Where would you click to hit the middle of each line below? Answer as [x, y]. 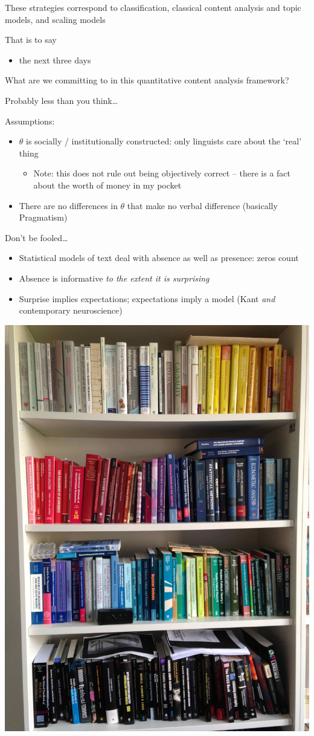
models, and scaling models [55, 19]
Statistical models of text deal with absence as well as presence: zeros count [159, 258]
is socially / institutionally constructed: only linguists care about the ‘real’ [164, 141]
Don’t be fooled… [37, 237]
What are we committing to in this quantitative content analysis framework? [147, 80]
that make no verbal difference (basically [202, 205]
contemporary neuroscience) [71, 310]
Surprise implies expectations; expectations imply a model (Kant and [147, 298]
